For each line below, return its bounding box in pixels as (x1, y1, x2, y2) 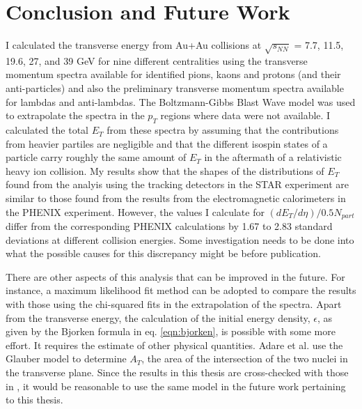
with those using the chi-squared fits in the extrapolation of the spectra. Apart (6, 297, 342, 311)
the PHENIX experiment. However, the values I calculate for (6, 204, 265, 219)
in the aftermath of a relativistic (204, 150, 342, 164)
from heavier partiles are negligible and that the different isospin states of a (6, 136, 328, 151)
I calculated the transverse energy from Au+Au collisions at (6, 38, 262, 52)
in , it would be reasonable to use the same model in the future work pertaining (6, 378, 346, 393)
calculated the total (6, 123, 88, 137)
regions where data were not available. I (160, 108, 331, 123)
